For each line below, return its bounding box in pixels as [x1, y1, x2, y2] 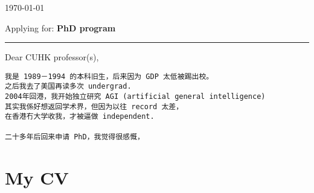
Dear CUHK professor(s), [5, 51, 99, 63]
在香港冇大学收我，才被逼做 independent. [5, 112, 155, 121]
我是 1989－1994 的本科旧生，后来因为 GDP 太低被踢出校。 [5, 72, 214, 81]
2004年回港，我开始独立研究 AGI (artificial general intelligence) [5, 92, 266, 101]
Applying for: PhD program [5, 21, 116, 34]
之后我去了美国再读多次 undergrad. [5, 82, 132, 91]
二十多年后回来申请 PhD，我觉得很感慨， [5, 132, 144, 141]
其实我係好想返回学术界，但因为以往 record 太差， [5, 102, 184, 111]
